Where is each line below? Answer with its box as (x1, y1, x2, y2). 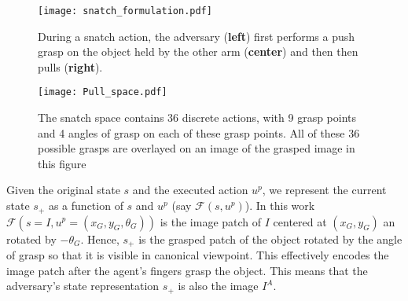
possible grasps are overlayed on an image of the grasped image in (38, 140, 355, 156)
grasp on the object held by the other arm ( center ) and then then (38, 43, 358, 60)
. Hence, (80, 230, 119, 247)
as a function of (48, 197, 123, 214)
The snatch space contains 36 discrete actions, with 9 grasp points (38, 109, 357, 126)
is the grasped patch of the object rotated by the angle (138, 230, 402, 247)
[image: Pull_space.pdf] (38, 86, 167, 98)
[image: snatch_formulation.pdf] (38, 6, 212, 17)
